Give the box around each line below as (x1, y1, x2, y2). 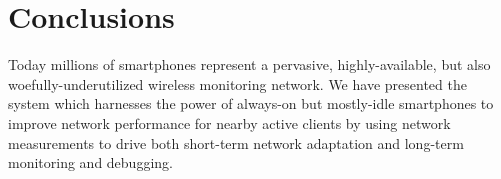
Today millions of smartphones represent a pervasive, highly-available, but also (8, 54, 491, 75)
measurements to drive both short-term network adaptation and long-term (8, 132, 464, 153)
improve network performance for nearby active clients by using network (8, 112, 451, 133)
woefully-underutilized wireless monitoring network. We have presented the (8, 73, 467, 94)
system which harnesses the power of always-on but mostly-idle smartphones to (8, 93, 494, 114)
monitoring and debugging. (8, 152, 173, 173)
